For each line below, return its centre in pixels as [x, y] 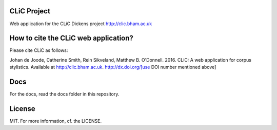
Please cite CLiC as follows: [39, 50]
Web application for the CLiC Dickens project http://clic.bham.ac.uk [81, 24]
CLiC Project [30, 11]
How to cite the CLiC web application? [71, 38]
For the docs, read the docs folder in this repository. [64, 94]
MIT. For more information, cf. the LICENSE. [56, 121]
